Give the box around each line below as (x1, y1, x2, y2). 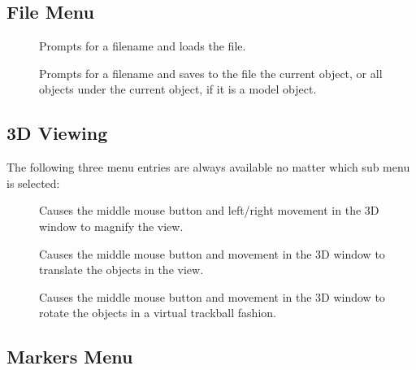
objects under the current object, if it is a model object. (39, 81, 317, 98)
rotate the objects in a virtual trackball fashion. (39, 304, 276, 321)
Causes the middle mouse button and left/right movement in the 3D (39, 202, 379, 219)
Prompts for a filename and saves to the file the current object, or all (39, 64, 383, 81)
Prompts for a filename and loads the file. (39, 37, 246, 54)
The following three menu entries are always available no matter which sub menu (6, 159, 410, 176)
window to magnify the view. (39, 217, 184, 234)
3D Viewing (6, 120, 108, 146)
